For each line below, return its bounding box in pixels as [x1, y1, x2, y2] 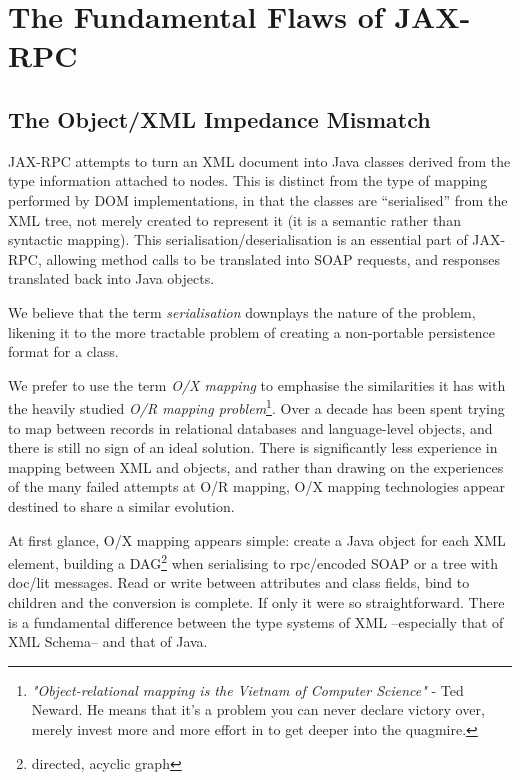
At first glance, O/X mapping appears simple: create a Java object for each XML [8, 529, 506, 550]
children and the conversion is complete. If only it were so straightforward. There [8, 591, 505, 612]
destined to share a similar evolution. [8, 495, 235, 516]
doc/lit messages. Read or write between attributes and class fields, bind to [8, 572, 470, 593]
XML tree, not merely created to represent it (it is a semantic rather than [8, 209, 461, 230]
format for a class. [8, 341, 119, 362]
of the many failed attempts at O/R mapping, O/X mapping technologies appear [8, 476, 506, 497]
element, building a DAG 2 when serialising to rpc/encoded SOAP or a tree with [8, 550, 499, 573]
